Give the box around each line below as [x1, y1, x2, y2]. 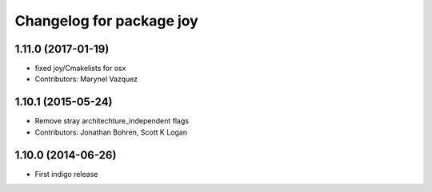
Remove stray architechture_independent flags [34, 116, 190, 126]
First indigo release [34, 169, 98, 178]
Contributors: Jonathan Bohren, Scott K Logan [34, 127, 188, 137]
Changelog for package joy [14, 12, 199, 29]
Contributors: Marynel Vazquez [34, 74, 138, 84]
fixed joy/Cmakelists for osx [34, 64, 126, 73]
